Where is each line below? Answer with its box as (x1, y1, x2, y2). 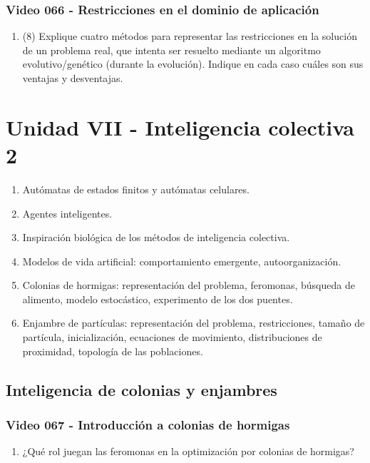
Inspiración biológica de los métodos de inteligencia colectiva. (22, 230, 290, 245)
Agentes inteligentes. (22, 205, 113, 220)
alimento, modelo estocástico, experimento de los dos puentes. (22, 291, 293, 306)
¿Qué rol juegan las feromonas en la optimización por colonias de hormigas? (22, 444, 354, 459)
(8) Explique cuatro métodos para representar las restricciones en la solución (22, 29, 357, 44)
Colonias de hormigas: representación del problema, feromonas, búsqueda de (22, 278, 355, 292)
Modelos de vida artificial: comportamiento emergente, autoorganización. (22, 253, 341, 268)
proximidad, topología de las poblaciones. (22, 343, 203, 358)
